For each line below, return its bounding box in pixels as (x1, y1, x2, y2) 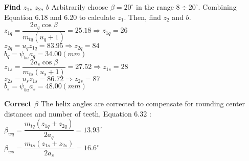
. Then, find (124, 11, 161, 22)
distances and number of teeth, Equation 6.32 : (4, 108, 151, 119)
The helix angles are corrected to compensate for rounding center (40, 98, 245, 109)
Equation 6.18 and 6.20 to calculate (4, 11, 116, 22)
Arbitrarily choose (51, 2, 108, 12)
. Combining (198, 2, 237, 12)
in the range (136, 2, 174, 12)
